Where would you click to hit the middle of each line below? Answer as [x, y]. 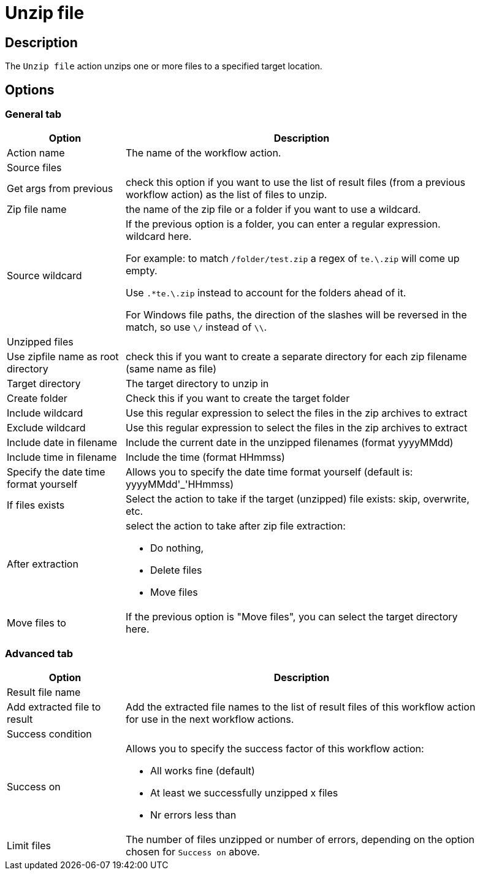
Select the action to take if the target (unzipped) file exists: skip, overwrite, [298, 499]
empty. [142, 271]
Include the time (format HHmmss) [205, 457]
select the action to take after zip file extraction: [236, 526]
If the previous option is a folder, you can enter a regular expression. [283, 224]
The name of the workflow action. [204, 153]
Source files [34, 168]
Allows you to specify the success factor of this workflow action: [275, 749]
